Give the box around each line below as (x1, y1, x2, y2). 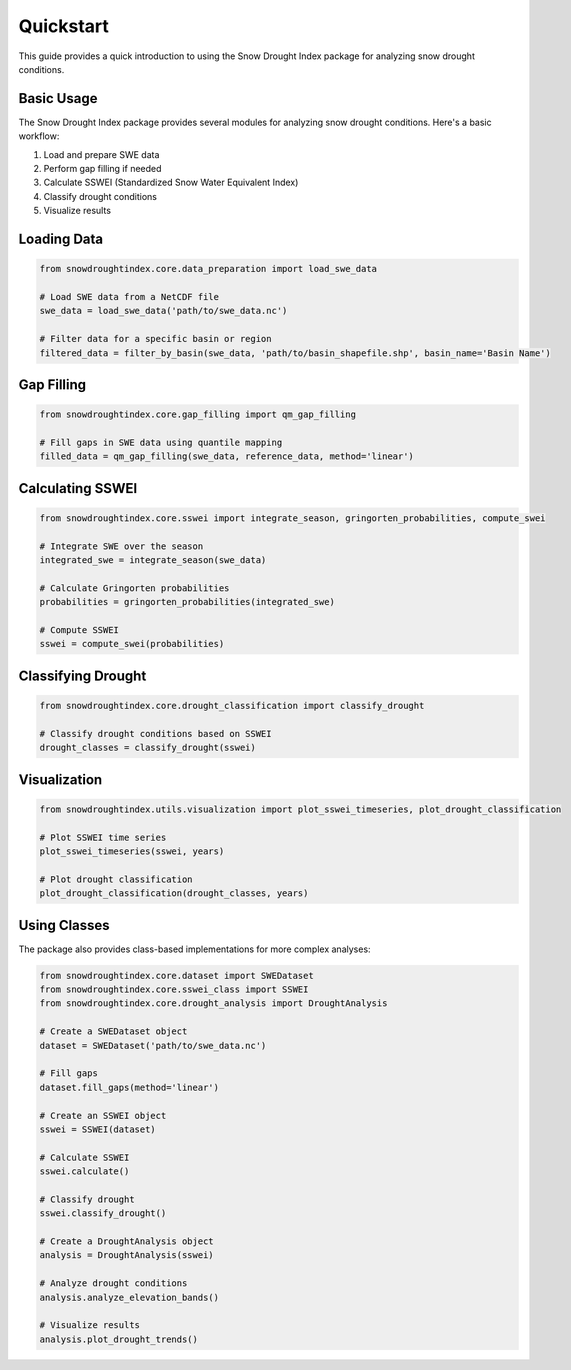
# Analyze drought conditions (39, 1278, 188, 1289)
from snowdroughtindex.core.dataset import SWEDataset (39, 970, 314, 981)
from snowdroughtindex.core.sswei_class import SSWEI (39, 983, 309, 995)
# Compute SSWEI (39, 625, 120, 636)
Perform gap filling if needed (43, 163, 162, 175)
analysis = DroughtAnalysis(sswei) (39, 1250, 214, 1261)
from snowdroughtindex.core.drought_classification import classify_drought (39, 700, 425, 711)
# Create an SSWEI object (39, 1110, 167, 1121)
